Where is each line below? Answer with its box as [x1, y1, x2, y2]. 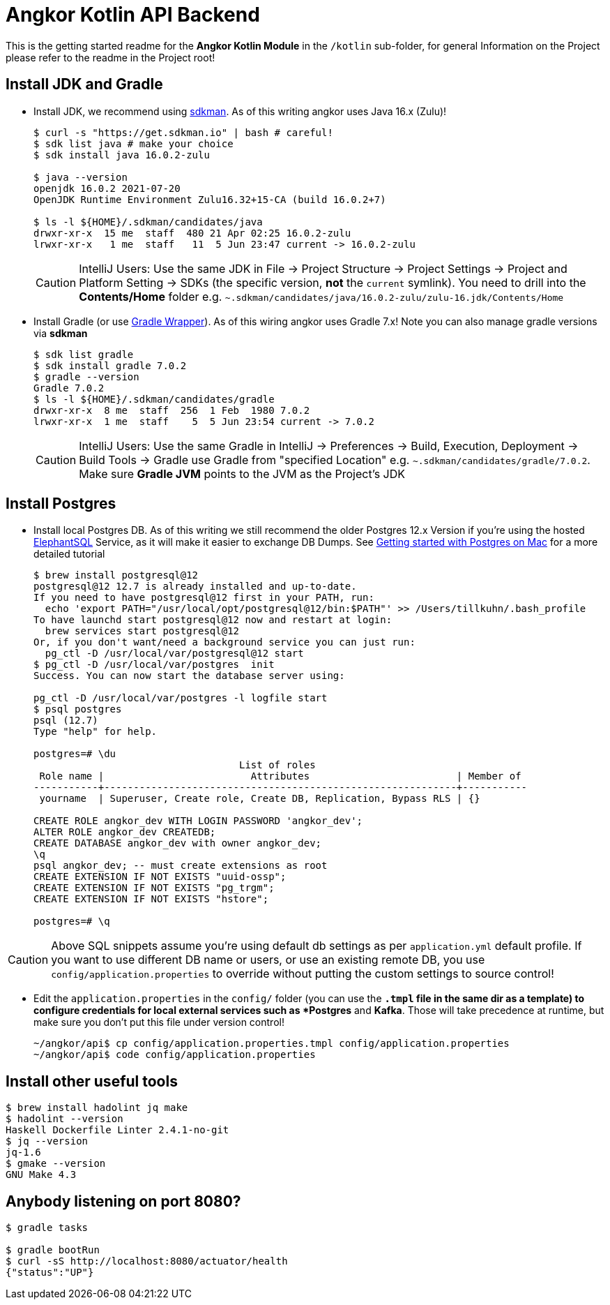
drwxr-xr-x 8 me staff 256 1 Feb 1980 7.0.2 [33, 404, 310, 416]
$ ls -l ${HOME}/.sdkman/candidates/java [33, 216, 263, 228]
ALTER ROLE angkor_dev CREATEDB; [33, 826, 216, 838]
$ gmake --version [6, 1158, 106, 1170]
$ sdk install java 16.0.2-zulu [33, 149, 210, 161]
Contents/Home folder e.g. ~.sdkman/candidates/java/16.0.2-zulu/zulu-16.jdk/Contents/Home [79, 289, 564, 304]
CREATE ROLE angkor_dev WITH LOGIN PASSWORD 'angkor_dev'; [33, 815, 363, 827]
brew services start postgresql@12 [45, 625, 240, 637]
